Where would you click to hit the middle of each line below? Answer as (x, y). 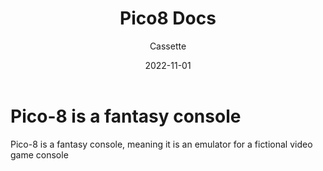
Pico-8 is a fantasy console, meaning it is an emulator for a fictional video (161, 144)
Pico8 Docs (168, 18)
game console (39, 154)
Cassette (168, 46)
